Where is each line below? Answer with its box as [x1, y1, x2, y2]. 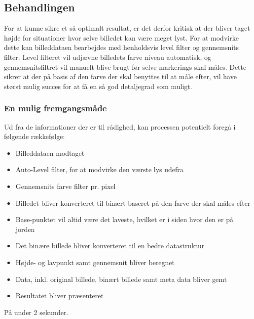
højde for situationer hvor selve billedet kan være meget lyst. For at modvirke [4, 32, 239, 43]
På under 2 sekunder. [4, 307, 69, 317]
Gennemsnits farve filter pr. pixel [15, 181, 116, 191]
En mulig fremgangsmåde [4, 102, 107, 114]
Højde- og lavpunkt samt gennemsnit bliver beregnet [15, 257, 175, 267]
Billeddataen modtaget [15, 147, 85, 158]
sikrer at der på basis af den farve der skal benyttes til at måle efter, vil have [4, 71, 237, 82]
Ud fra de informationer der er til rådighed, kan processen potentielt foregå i [4, 121, 236, 132]
